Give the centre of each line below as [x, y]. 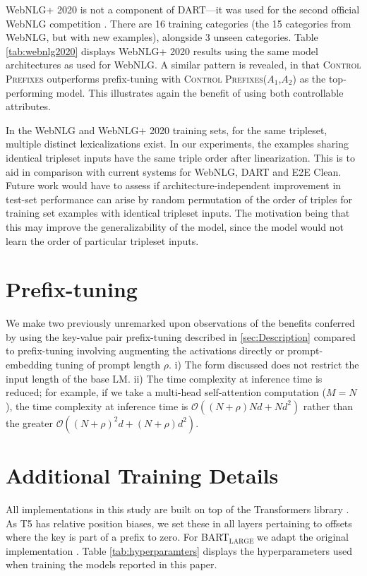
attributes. [28, 106]
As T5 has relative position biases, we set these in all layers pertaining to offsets [179, 523]
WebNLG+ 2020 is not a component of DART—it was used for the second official [183, 9]
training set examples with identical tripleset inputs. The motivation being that [178, 213]
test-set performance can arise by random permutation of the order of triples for [179, 199]
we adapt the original [303, 537]
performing [29, 92]
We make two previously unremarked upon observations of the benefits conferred [180, 323]
